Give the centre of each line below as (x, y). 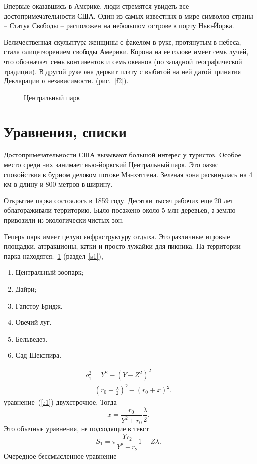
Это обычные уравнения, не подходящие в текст (77, 429)
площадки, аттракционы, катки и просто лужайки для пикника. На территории (122, 246)
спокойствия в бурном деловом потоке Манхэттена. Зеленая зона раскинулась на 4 (128, 174)
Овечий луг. (34, 322)
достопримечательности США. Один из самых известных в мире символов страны (128, 16)
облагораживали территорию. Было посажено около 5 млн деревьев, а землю (120, 210)
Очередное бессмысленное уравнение (60, 455)
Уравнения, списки (65, 131)
